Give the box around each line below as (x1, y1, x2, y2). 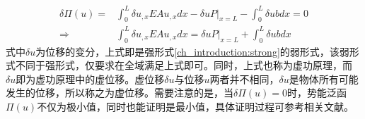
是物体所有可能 (289, 71, 359, 86)
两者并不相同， (209, 71, 279, 86)
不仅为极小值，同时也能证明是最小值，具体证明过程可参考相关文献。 (37, 99, 354, 114)
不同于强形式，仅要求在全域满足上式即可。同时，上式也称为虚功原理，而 (15, 58, 352, 73)
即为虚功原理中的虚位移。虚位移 (16, 71, 165, 86)
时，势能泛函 (287, 85, 347, 100)
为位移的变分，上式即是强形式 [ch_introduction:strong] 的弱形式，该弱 (35, 44, 349, 58)
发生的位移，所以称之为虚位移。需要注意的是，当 (6, 85, 233, 100)
